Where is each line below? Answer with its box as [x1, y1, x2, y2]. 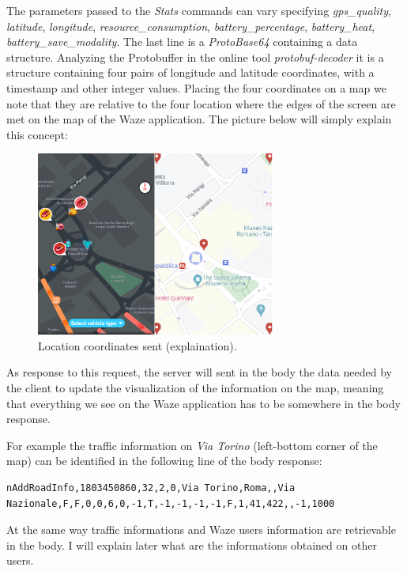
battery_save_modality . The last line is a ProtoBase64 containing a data [6, 33, 358, 50]
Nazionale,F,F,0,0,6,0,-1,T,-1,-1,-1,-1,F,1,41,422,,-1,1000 [6, 497, 335, 509]
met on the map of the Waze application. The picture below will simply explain [6, 111, 392, 127]
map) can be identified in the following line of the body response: [6, 452, 322, 469]
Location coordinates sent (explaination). [38, 337, 237, 354]
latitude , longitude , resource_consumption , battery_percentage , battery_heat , [6, 17, 375, 34]
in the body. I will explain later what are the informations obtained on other [6, 536, 377, 553]
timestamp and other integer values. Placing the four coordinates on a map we [6, 79, 386, 96]
